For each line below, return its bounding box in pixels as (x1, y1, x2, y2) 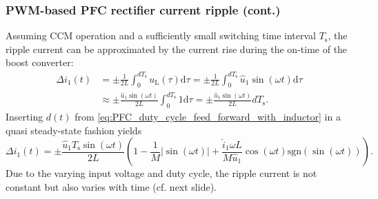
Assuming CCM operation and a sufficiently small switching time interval (6, 28, 317, 43)
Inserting (6, 109, 43, 124)
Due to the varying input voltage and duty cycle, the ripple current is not (6, 166, 317, 180)
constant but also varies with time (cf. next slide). (6, 179, 217, 193)
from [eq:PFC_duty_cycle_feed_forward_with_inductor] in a (74, 109, 341, 124)
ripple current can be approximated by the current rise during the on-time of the (6, 41, 348, 56)
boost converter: (6, 55, 74, 70)
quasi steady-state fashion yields (6, 123, 142, 137)
